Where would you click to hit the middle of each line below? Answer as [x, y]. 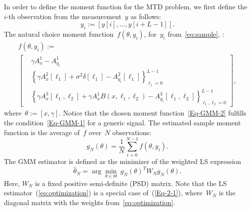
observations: [132, 132]
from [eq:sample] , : [196, 34]
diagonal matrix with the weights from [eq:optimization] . [90, 202]
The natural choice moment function [59, 34]
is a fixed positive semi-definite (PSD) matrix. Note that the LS [131, 183]
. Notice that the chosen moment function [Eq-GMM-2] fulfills [153, 113]
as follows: [146, 16]
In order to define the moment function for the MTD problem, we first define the [126, 6]
